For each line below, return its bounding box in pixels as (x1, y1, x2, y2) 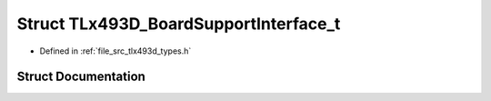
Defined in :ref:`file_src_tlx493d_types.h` (39, 45, 192, 56)
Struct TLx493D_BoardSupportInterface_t (16, 14, 341, 34)
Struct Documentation (16, 69, 145, 85)
